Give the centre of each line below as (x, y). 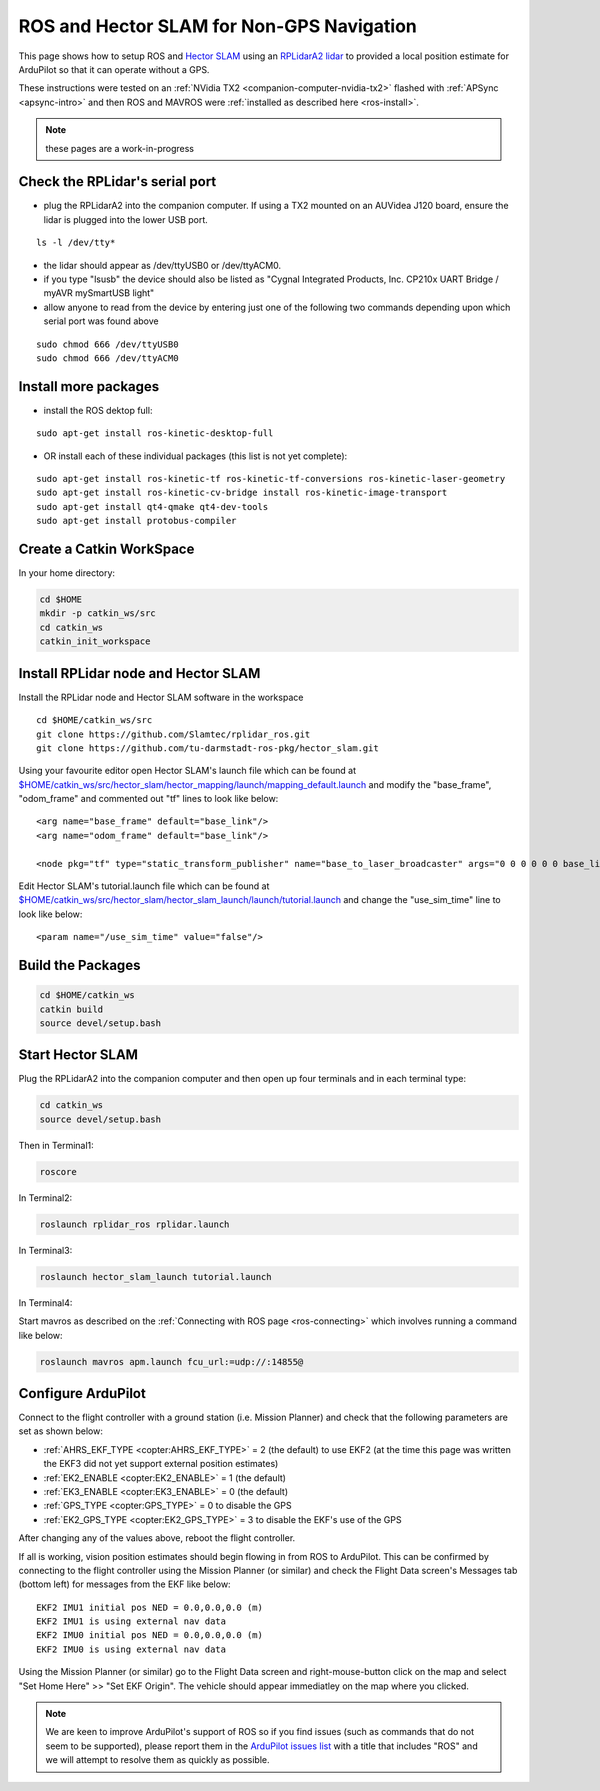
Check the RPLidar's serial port (117, 181)
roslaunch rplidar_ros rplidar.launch (134, 1224)
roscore (58, 1171)
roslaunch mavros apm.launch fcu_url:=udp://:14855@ (171, 1361)
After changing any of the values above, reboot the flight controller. (157, 1538)
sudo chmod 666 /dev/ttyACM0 (107, 358)
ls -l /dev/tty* (76, 243)
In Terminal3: (45, 1250)
